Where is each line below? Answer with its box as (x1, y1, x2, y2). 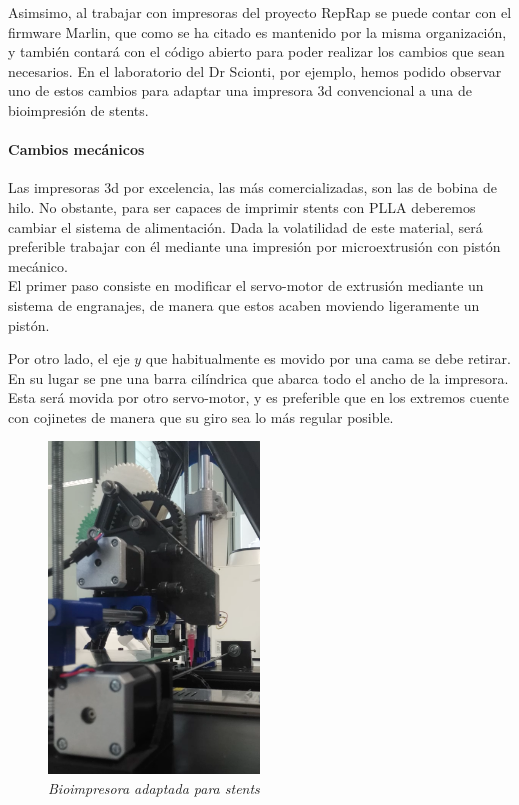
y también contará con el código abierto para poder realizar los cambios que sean (8, 41, 505, 62)
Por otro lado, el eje (8, 348, 130, 369)
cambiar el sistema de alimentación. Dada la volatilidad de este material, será (8, 216, 483, 237)
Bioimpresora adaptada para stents (48, 778, 260, 799)
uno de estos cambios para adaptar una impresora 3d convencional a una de (8, 80, 473, 101)
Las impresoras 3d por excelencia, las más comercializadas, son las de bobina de (8, 177, 497, 198)
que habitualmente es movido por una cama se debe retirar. (145, 348, 511, 369)
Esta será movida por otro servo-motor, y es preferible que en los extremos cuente (8, 387, 510, 408)
